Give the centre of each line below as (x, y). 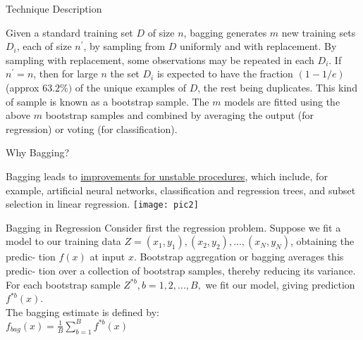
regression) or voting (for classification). (92, 128)
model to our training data (63, 241)
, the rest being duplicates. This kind (277, 87)
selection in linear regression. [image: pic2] (102, 204)
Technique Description (54, 8)
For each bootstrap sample (63, 284)
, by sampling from (124, 46)
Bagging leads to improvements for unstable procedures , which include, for (167, 176)
